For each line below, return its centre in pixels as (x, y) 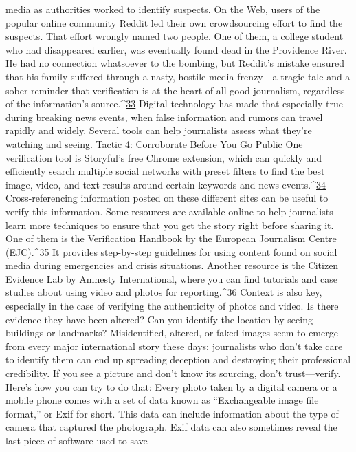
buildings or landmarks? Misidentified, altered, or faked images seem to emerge (172, 333)
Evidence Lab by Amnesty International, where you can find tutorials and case (171, 278)
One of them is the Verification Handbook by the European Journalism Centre (171, 238)
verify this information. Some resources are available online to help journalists (169, 211)
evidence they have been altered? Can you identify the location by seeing (159, 319)
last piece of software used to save (77, 440)
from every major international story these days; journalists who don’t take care (174, 346)
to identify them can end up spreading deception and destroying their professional (178, 359)
